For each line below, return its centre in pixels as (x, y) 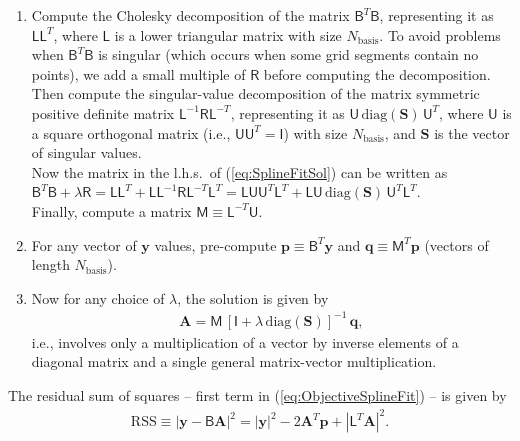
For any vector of (84, 244)
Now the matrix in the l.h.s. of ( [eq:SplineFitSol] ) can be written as (239, 171)
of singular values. (86, 152)
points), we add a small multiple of (138, 73)
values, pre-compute (215, 244)
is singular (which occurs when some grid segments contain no (288, 54)
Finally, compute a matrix (111, 210)
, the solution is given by (253, 297)
